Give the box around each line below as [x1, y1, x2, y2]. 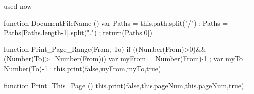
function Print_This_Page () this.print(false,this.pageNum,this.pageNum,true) [4, 80, 244, 90]
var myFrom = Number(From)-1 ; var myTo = [108, 53, 251, 64]
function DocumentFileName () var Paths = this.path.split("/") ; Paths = [4, 17, 228, 28]
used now [4, 1, 32, 11]
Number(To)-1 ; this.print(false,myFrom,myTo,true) [4, 63, 161, 73]
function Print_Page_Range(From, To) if [4, 44, 131, 54]
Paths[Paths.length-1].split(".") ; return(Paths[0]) [4, 27, 152, 38]
